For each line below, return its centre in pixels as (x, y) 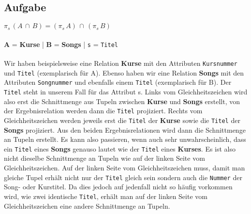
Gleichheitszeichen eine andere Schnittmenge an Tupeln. (87, 206)
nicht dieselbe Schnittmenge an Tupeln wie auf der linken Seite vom (104, 158)
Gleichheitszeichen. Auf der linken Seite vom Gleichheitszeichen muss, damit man (125, 168)
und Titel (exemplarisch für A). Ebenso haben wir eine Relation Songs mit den (124, 72)
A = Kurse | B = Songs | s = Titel (61, 44)
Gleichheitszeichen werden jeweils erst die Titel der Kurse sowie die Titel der (122, 120)
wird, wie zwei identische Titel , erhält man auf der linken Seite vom (106, 196)
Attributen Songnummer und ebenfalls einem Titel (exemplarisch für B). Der (118, 82)
